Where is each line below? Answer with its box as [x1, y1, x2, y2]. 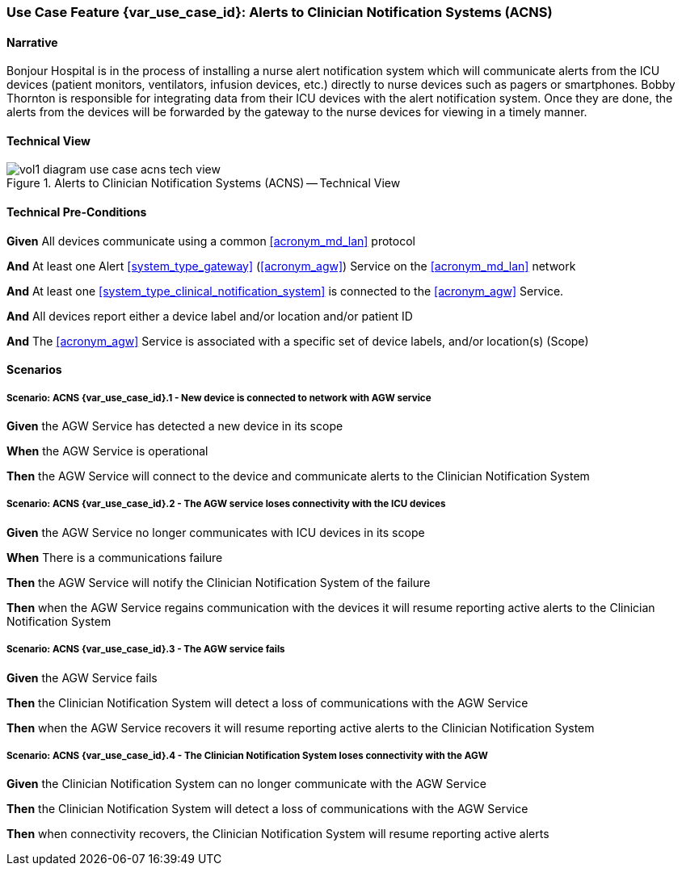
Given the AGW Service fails [6, 670, 158, 685]
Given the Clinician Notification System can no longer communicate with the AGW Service [6, 777, 486, 791]
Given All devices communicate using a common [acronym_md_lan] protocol [6, 233, 415, 248]
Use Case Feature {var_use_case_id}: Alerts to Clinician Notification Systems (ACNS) [6, 4, 553, 20]
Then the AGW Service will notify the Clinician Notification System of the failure [6, 575, 431, 589]
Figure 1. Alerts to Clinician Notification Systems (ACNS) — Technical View [6, 176, 401, 191]
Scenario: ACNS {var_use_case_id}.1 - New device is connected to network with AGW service [6, 392, 432, 404]
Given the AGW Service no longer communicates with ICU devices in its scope [6, 525, 425, 539]
